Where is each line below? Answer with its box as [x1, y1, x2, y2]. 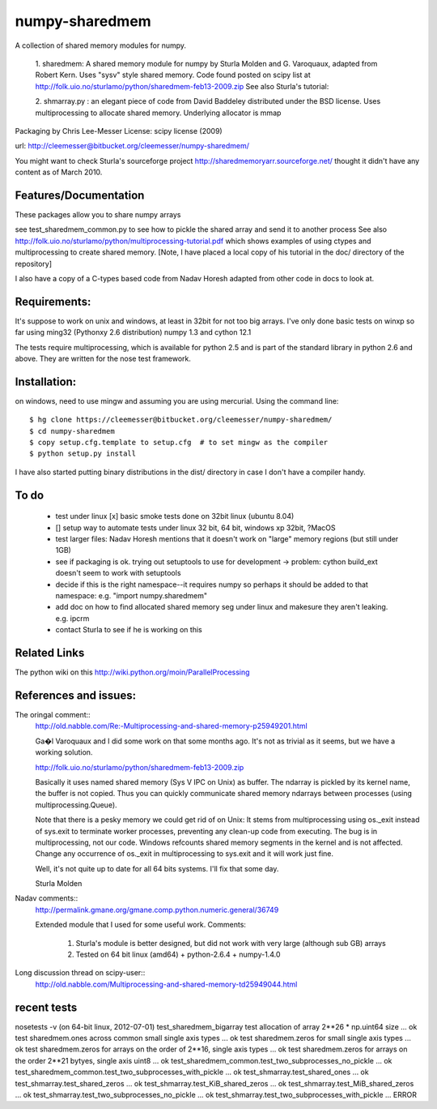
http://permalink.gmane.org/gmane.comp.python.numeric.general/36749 [35, 905, 279, 914]
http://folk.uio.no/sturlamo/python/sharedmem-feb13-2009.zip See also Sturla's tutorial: [35, 81, 329, 91]
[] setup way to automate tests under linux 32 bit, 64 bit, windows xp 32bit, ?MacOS [55, 523, 336, 533]
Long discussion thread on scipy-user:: [15, 968, 146, 978]
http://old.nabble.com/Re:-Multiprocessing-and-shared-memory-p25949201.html [35, 721, 308, 731]
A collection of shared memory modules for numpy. [15, 41, 186, 50]
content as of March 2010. [15, 167, 103, 178]
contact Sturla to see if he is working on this [55, 625, 202, 635]
